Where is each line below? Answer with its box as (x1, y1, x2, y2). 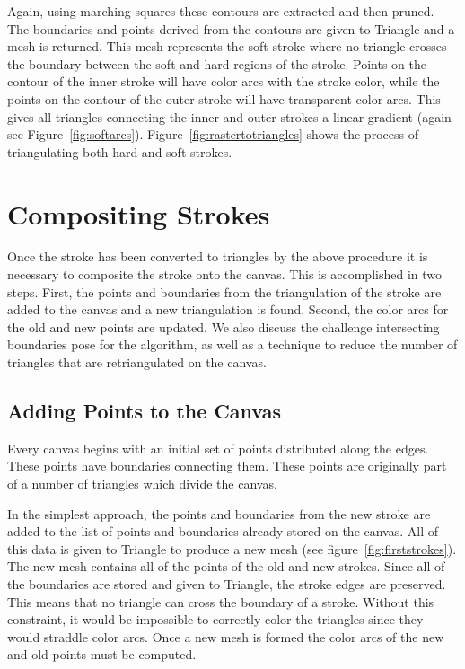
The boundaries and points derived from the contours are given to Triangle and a (7, 19, 455, 38)
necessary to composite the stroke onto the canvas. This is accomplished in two (7, 265, 442, 284)
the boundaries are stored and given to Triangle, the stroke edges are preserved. (7, 574, 446, 593)
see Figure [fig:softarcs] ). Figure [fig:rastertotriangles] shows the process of (7, 125, 418, 144)
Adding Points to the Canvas (7, 397, 282, 425)
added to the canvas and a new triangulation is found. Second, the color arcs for (7, 300, 449, 319)
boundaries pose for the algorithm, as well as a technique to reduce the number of (7, 335, 458, 354)
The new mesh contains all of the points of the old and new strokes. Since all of (7, 557, 445, 576)
